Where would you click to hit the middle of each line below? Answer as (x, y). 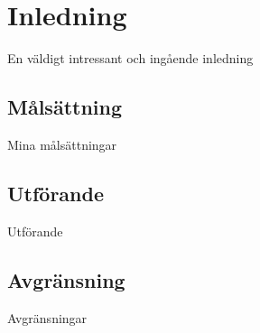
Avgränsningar (47, 317)
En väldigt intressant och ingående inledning (130, 58)
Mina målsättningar (62, 144)
